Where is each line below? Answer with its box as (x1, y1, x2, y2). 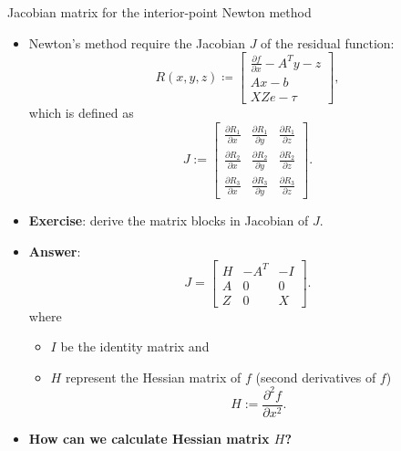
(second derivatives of (255, 367, 376, 386)
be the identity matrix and (60, 337, 210, 356)
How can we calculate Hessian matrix (28, 429, 270, 448)
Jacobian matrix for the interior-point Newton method (7, 3, 312, 21)
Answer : (28, 241, 81, 260)
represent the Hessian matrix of (65, 367, 242, 386)
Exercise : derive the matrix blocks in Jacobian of (28, 210, 309, 229)
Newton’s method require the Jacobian (28, 33, 245, 52)
